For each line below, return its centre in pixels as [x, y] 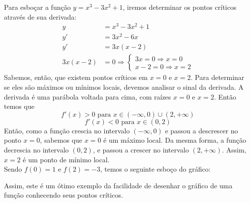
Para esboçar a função [37, 7]
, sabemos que [61, 140]
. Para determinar [218, 77]
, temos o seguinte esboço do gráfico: [155, 169]
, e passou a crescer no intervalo [141, 150]
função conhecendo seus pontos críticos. [63, 195]
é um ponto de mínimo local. [66, 159]
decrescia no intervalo [36, 150]
